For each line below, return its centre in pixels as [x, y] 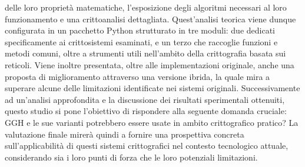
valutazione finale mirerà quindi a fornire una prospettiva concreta [125, 134]
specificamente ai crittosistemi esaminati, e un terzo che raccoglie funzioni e [141, 41]
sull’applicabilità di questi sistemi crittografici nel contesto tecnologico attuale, [147, 146]
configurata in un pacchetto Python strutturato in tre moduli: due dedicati [140, 30]
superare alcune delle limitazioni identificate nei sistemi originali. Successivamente [152, 88]
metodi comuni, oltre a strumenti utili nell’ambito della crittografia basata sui [145, 53]
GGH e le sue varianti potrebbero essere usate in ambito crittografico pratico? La [152, 122]
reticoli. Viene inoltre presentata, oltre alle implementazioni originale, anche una [150, 64]
